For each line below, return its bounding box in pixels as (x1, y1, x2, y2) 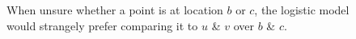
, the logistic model (254, 2, 350, 18)
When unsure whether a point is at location (6, 2, 223, 18)
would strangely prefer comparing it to (6, 17, 198, 33)
